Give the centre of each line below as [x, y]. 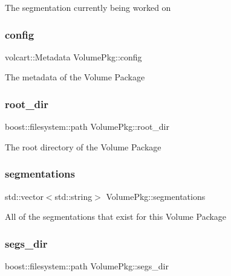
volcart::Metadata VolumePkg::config [73, 56]
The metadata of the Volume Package [75, 77]
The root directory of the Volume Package [83, 146]
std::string [73, 196]
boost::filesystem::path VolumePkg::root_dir [87, 127]
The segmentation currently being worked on [88, 7]
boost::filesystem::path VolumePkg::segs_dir [87, 266]
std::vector [24, 196]
